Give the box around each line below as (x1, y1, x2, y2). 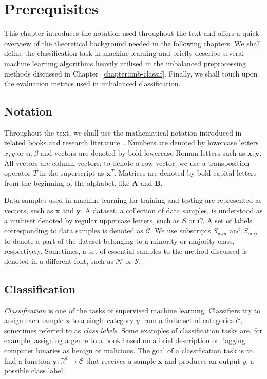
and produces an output (164, 355, 240, 366)
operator (4, 167, 31, 178)
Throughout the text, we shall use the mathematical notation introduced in (4, 127, 242, 138)
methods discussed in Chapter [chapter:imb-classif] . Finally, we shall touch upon (4, 68, 258, 79)
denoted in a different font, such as (4, 255, 113, 266)
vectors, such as (4, 205, 53, 216)
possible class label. (4, 365, 65, 376)
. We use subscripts (150, 225, 211, 236)
